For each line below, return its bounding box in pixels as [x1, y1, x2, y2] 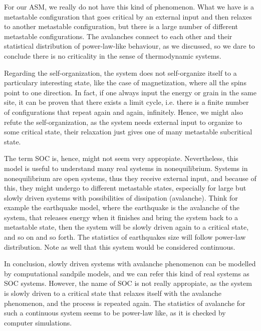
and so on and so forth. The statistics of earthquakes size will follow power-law [4, 232, 246, 242]
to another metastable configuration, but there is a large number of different [4, 21, 238, 32]
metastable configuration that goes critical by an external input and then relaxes [4, 11, 252, 22]
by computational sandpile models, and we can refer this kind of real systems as [4, 268, 249, 278]
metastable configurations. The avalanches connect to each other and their [4, 31, 232, 41]
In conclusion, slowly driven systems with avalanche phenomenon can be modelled [4, 258, 256, 269]
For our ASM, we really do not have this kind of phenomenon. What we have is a [4, 2, 254, 12]
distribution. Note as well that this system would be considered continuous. [4, 241, 235, 252]
